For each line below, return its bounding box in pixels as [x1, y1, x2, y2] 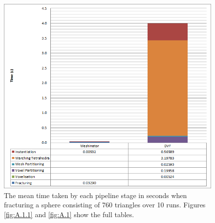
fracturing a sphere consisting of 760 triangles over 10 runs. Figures [4, 200, 206, 210]
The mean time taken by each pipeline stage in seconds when [4, 190, 187, 200]
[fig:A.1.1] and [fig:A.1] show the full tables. [4, 209, 134, 219]
